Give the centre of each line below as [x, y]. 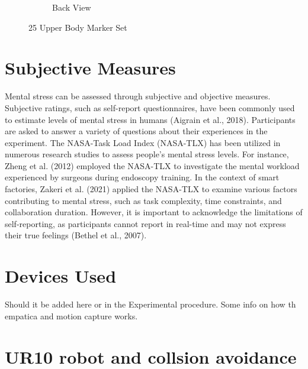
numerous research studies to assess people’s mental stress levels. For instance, [147, 154]
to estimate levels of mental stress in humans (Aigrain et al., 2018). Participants [150, 119]
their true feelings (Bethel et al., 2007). [76, 235]
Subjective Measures [90, 68]
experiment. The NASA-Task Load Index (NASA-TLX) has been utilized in [143, 142]
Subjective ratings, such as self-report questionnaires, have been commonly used [150, 107]
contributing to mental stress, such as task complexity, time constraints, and [143, 200]
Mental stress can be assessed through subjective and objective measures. [138, 96]
